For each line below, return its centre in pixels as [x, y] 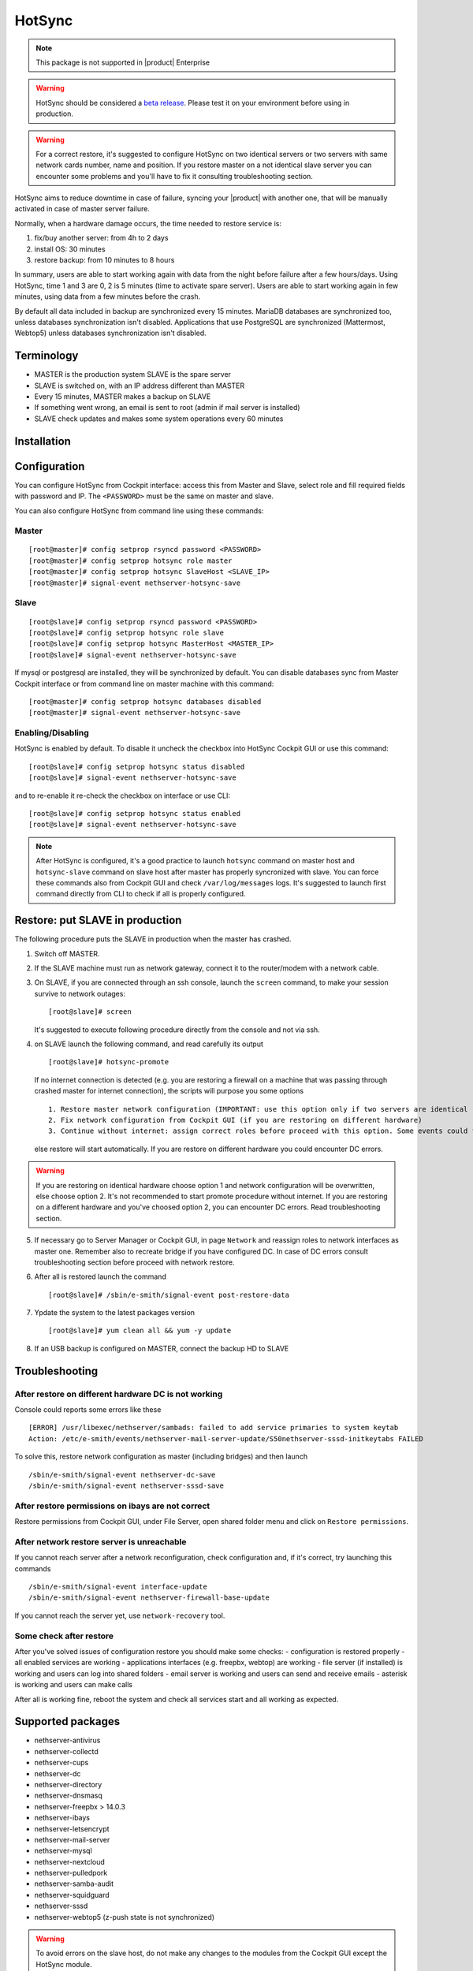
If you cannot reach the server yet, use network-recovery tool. [120, 1615]
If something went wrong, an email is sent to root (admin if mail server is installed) [167, 408]
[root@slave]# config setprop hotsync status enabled [134, 814]
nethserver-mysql [63, 1851]
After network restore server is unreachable [101, 1541]
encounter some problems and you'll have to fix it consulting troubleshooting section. [174, 176]
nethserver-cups [61, 1763]
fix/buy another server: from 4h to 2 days [101, 238]
